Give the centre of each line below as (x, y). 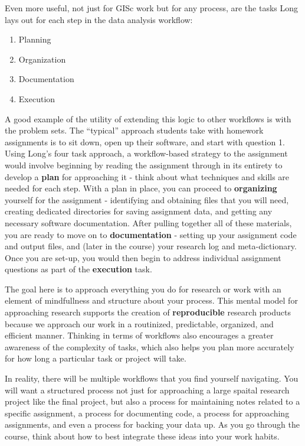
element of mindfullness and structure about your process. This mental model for (151, 300)
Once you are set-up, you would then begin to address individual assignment (143, 257)
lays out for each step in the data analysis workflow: (99, 19)
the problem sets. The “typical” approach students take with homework (134, 130)
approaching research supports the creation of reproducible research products (148, 312)
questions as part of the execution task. (78, 269)
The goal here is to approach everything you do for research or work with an (143, 289)
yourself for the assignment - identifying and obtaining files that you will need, (147, 199)
